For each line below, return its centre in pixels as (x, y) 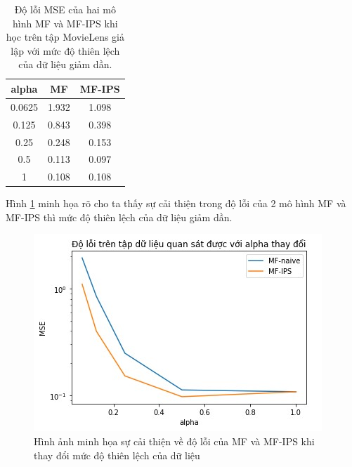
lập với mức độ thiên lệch (65, 50)
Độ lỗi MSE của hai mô (65, 9)
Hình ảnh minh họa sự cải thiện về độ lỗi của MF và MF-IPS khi (174, 441)
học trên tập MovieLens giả (65, 37)
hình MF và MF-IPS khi (65, 23)
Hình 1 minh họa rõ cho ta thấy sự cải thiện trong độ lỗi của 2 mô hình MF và (176, 203)
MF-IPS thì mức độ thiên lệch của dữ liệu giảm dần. (119, 217)
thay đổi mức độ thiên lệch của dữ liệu (117, 455)
